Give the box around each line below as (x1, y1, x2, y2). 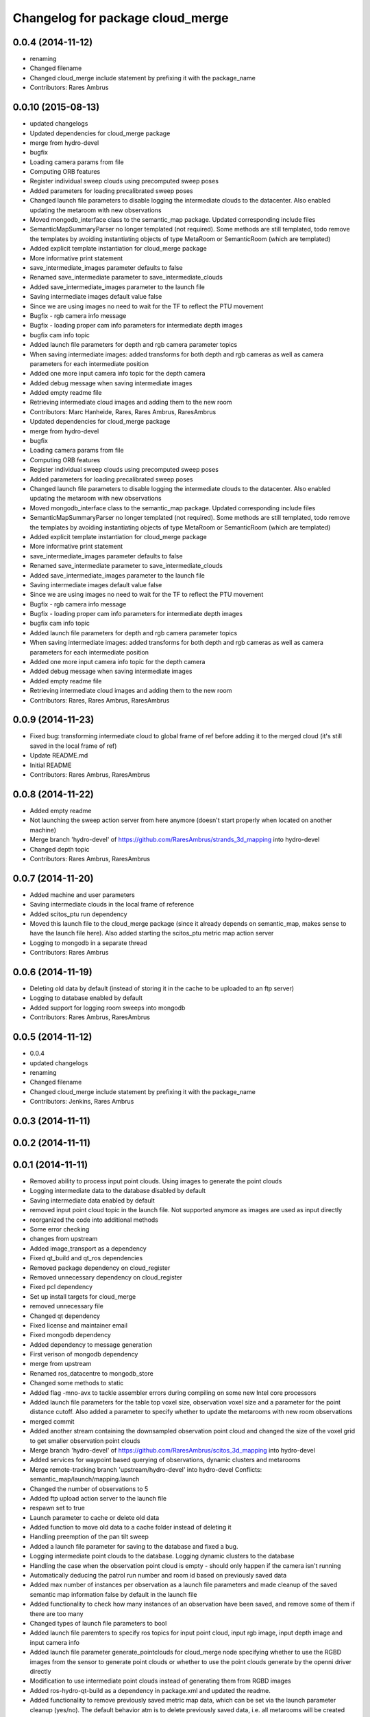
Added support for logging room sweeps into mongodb (29, 1003, 186, 1012)
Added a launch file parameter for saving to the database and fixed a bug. (29, 1542, 238, 1550)
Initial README (29, 761, 72, 769)
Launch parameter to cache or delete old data (29, 1513, 160, 1521)
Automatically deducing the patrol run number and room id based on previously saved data (29, 1571, 287, 1580)
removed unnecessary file (29, 1302, 104, 1310)
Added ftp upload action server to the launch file (29, 1494, 167, 1502)
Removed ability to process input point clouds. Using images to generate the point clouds (29, 1177, 282, 1185)
